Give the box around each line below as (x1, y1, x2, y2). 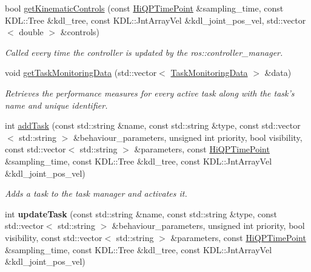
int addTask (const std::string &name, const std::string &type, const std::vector (5, 119, 301, 132)
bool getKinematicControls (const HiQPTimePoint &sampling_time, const (5, 2, 284, 14)
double (19, 25, 44, 38)
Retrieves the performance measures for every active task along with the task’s (5, 86, 295, 99)
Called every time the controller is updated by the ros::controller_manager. (5, 46, 283, 58)
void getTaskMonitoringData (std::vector (5, 66, 157, 79)
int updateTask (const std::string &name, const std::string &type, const (5, 207, 278, 220)
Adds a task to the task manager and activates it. (5, 187, 187, 200)
